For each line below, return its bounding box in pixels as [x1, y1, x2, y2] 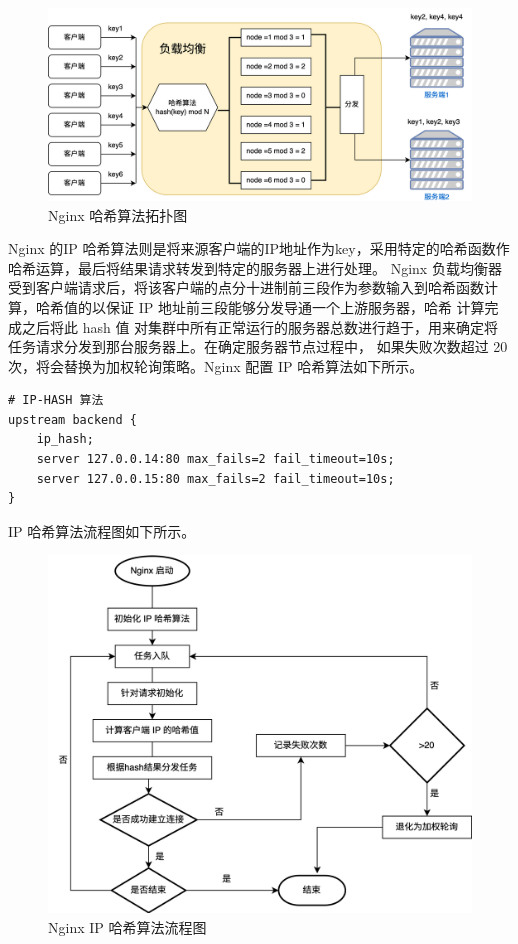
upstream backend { [8, 412, 137, 427]
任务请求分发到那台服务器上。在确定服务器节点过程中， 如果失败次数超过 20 [8, 336, 508, 357]
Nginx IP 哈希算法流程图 [48, 916, 207, 937]
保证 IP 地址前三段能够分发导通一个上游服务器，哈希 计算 [105, 296, 485, 317]
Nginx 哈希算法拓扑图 [48, 204, 188, 225]
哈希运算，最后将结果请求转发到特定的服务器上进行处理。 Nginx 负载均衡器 [8, 257, 502, 278]
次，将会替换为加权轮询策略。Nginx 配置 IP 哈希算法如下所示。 [8, 355, 424, 376]
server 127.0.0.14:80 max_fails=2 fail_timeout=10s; [36, 452, 395, 467]
